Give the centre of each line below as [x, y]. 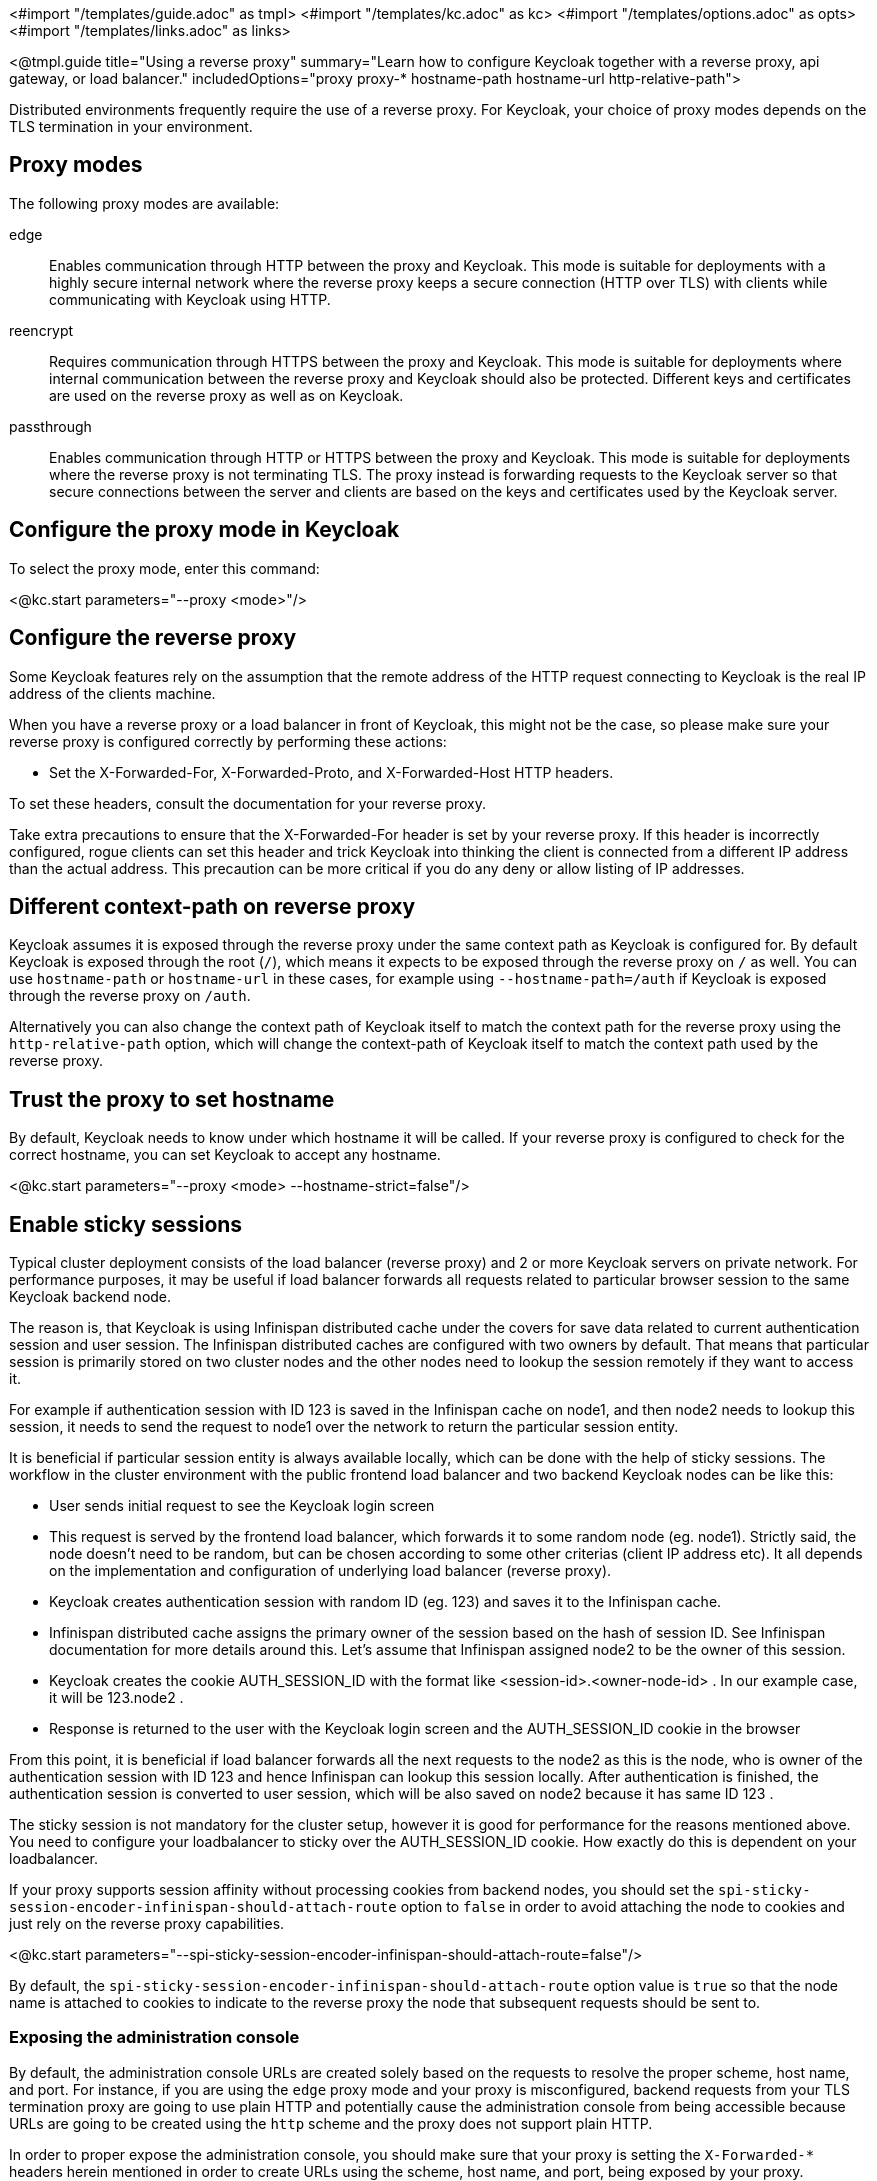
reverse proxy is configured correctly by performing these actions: [228, 741]
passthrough [50, 426]
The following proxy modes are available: [144, 203]
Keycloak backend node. [90, 1297]
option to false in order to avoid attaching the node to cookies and [622, 1907]
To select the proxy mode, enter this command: [164, 568]
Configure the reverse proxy [153, 638]
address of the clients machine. [112, 693]
